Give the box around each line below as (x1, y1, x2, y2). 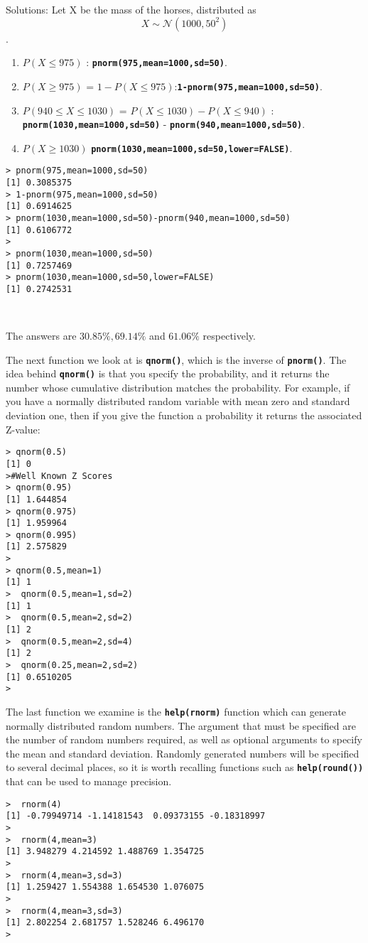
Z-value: (6, 421, 40, 436)
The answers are (6, 328, 77, 343)
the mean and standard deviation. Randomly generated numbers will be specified (6, 745, 359, 760)
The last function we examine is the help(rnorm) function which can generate (6, 704, 347, 718)
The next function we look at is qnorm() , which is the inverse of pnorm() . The (6, 352, 347, 367)
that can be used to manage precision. (6, 774, 172, 789)
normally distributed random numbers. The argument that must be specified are (6, 718, 356, 733)
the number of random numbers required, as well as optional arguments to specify (6, 732, 362, 747)
